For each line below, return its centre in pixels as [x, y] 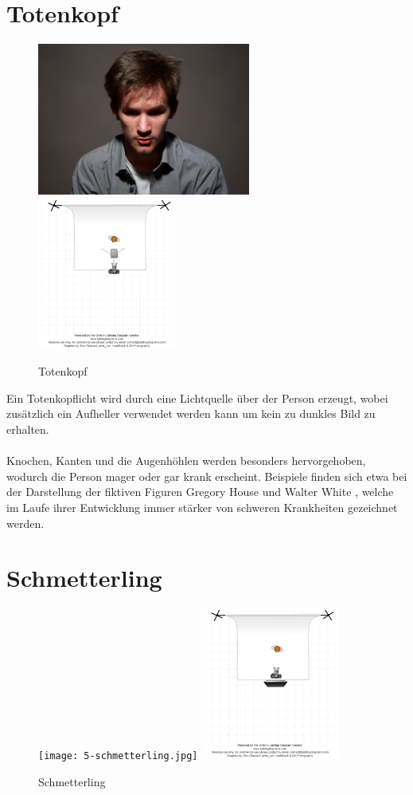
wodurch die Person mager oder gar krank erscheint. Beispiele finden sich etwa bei [207, 476]
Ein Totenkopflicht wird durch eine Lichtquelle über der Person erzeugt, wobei [197, 397]
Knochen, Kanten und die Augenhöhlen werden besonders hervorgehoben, [186, 460]
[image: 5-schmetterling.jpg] [118, 756]
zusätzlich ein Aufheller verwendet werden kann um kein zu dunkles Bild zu [191, 413]
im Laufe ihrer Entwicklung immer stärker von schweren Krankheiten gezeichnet [202, 507]
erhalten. [28, 429]
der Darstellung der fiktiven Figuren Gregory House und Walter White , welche [200, 492]
